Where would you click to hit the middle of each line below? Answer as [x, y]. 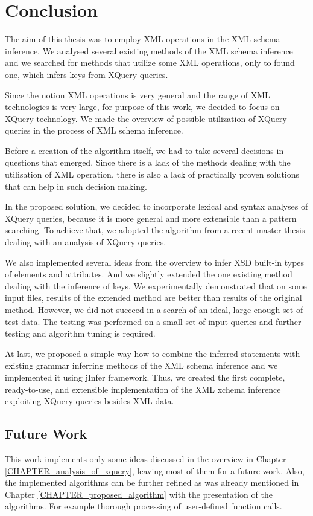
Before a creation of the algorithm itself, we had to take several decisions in [144, 150]
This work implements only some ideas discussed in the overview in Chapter [146, 458]
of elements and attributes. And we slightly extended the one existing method [149, 274]
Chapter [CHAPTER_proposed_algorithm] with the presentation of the [139, 494]
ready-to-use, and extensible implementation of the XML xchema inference [143, 389]
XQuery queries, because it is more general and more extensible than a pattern [151, 218]
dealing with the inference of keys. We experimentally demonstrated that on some [156, 285]
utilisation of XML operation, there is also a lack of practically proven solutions [152, 174]
